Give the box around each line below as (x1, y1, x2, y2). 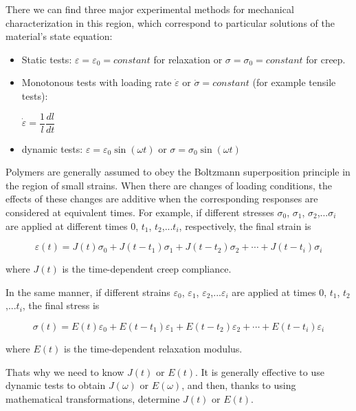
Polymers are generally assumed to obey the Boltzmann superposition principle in (5, 165, 351, 179)
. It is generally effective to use (195, 364, 324, 379)
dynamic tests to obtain (5, 378, 106, 392)
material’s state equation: (5, 29, 113, 43)
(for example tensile (252, 75, 336, 89)
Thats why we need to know (5, 364, 124, 379)
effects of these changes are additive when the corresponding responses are (5, 191, 318, 206)
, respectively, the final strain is (179, 218, 311, 233)
